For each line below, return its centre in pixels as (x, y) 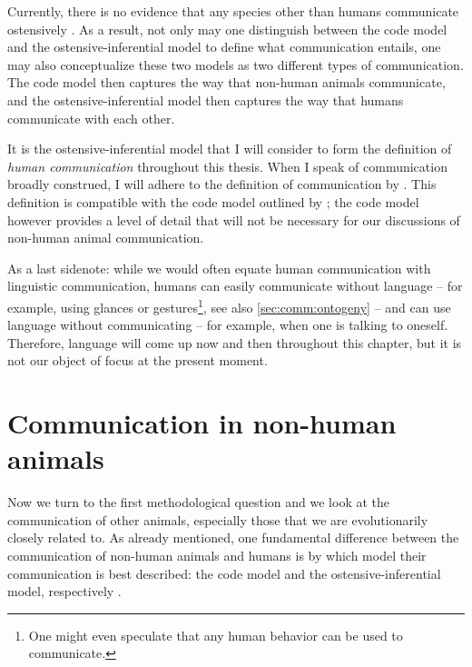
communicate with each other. (91, 118)
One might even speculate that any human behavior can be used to (216, 635)
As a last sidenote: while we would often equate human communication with (219, 268)
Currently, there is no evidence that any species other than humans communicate (233, 11)
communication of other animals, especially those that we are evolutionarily (218, 519)
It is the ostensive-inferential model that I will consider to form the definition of (230, 149)
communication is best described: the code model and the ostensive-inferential (224, 573)
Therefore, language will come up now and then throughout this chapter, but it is (235, 342)
